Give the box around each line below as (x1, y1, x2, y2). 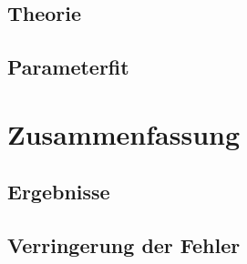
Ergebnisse (7, 178, 110, 206)
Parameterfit (7, 53, 129, 81)
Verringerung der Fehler (7, 231, 241, 259)
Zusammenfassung (7, 115, 241, 152)
